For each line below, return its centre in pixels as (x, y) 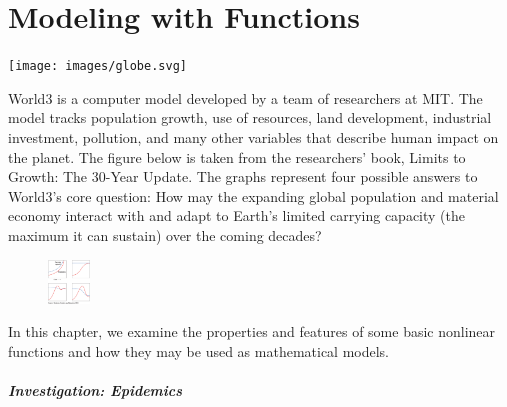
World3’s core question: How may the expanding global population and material (253, 195)
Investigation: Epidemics (95, 390)
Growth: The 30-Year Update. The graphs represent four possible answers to (243, 176)
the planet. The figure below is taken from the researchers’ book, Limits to (237, 156)
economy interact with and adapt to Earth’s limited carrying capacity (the (237, 215)
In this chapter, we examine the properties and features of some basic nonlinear (252, 331)
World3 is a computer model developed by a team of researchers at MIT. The (245, 97)
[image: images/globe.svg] (97, 66)
